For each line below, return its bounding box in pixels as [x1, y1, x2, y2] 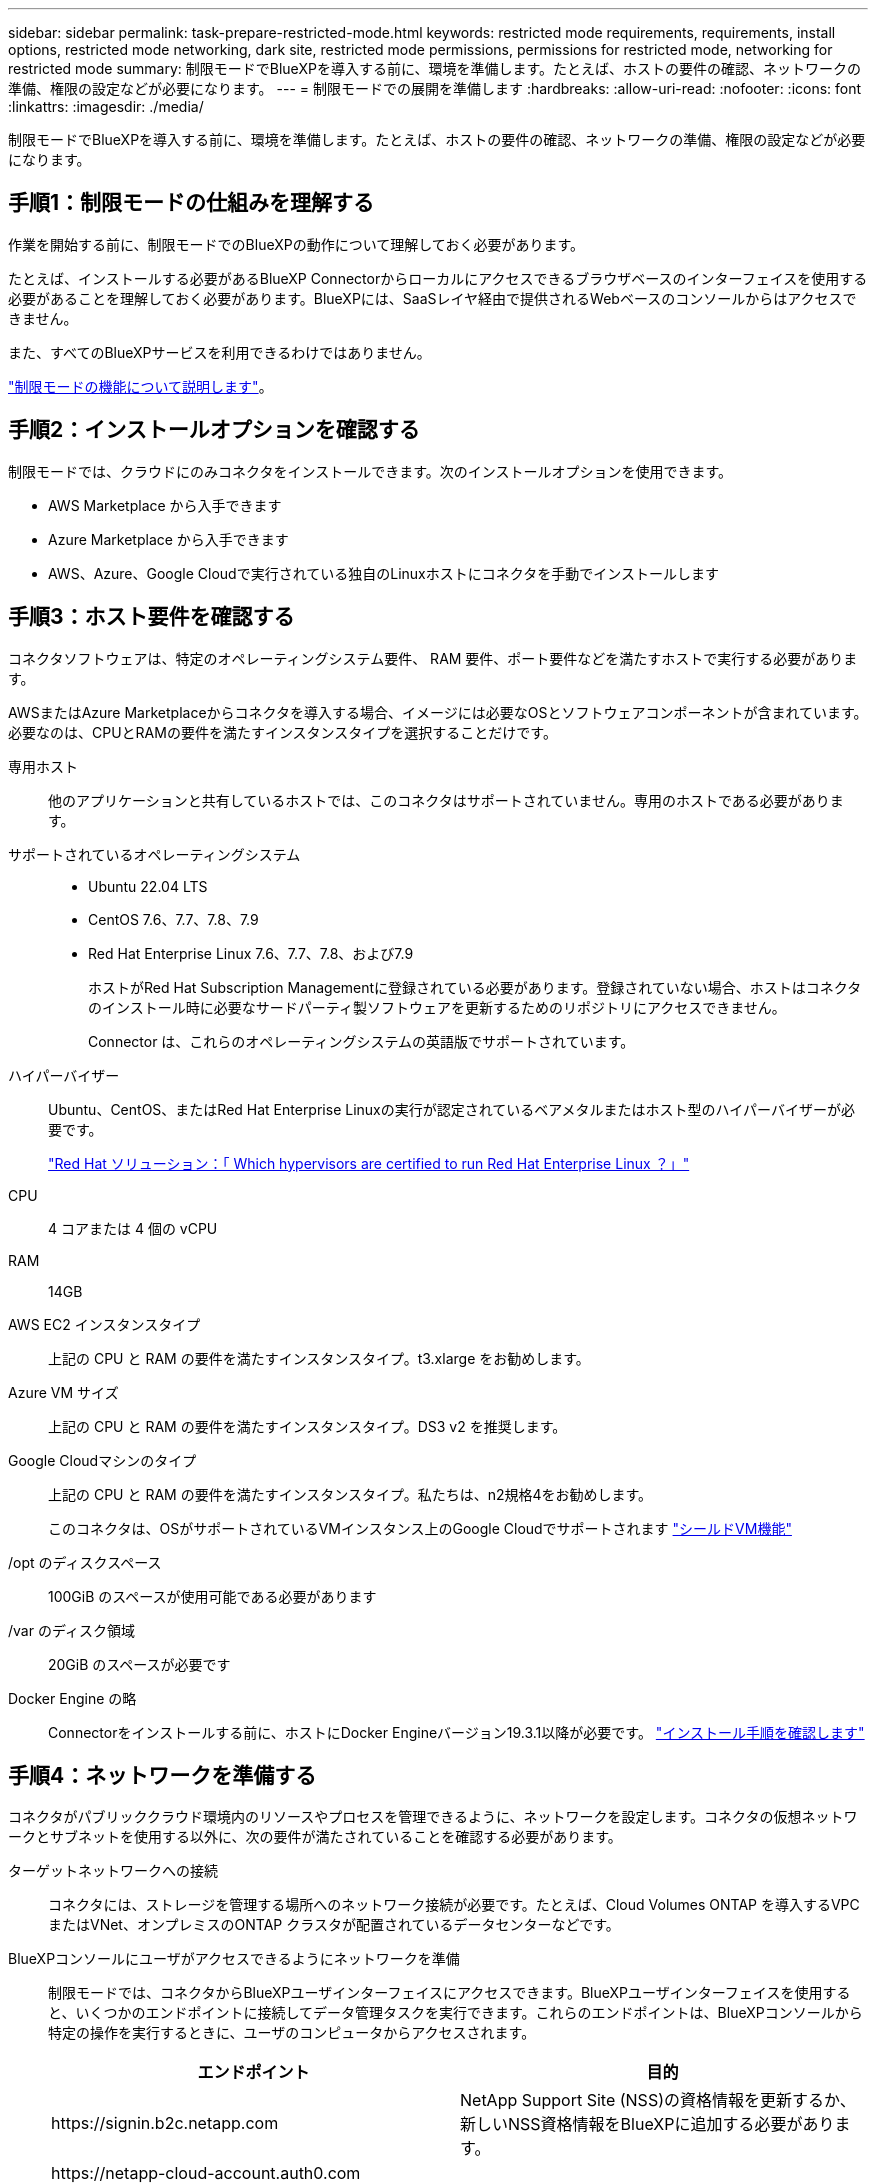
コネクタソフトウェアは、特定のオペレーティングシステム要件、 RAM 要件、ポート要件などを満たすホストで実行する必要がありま [8, 649, 858, 667]
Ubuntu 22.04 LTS [88, 877, 208, 895]
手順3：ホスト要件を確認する [8, 604, 295, 630]
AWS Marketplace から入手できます [48, 496, 282, 514]
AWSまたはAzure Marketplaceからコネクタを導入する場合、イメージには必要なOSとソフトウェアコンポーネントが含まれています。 [8, 703, 868, 721]
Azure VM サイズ [8, 1383, 119, 1401]
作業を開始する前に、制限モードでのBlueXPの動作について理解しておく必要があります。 [8, 235, 585, 253]
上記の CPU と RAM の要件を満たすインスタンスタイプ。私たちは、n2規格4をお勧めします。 [48, 1485, 653, 1503]
